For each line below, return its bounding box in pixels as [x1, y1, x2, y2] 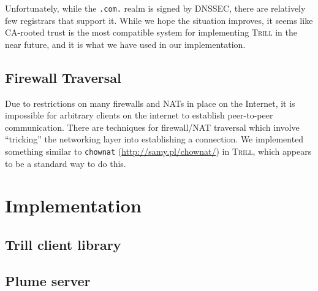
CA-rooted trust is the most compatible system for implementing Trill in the [5, 26, 297, 39]
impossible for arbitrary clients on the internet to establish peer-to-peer [5, 109, 273, 122]
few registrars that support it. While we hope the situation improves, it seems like [5, 14, 313, 26]
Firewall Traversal [5, 68, 121, 87]
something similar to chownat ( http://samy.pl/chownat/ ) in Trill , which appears [5, 145, 312, 158]
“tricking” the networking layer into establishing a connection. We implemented [5, 133, 304, 145]
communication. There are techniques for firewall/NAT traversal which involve [5, 120, 300, 133]
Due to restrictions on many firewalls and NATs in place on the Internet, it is [5, 96, 295, 109]
